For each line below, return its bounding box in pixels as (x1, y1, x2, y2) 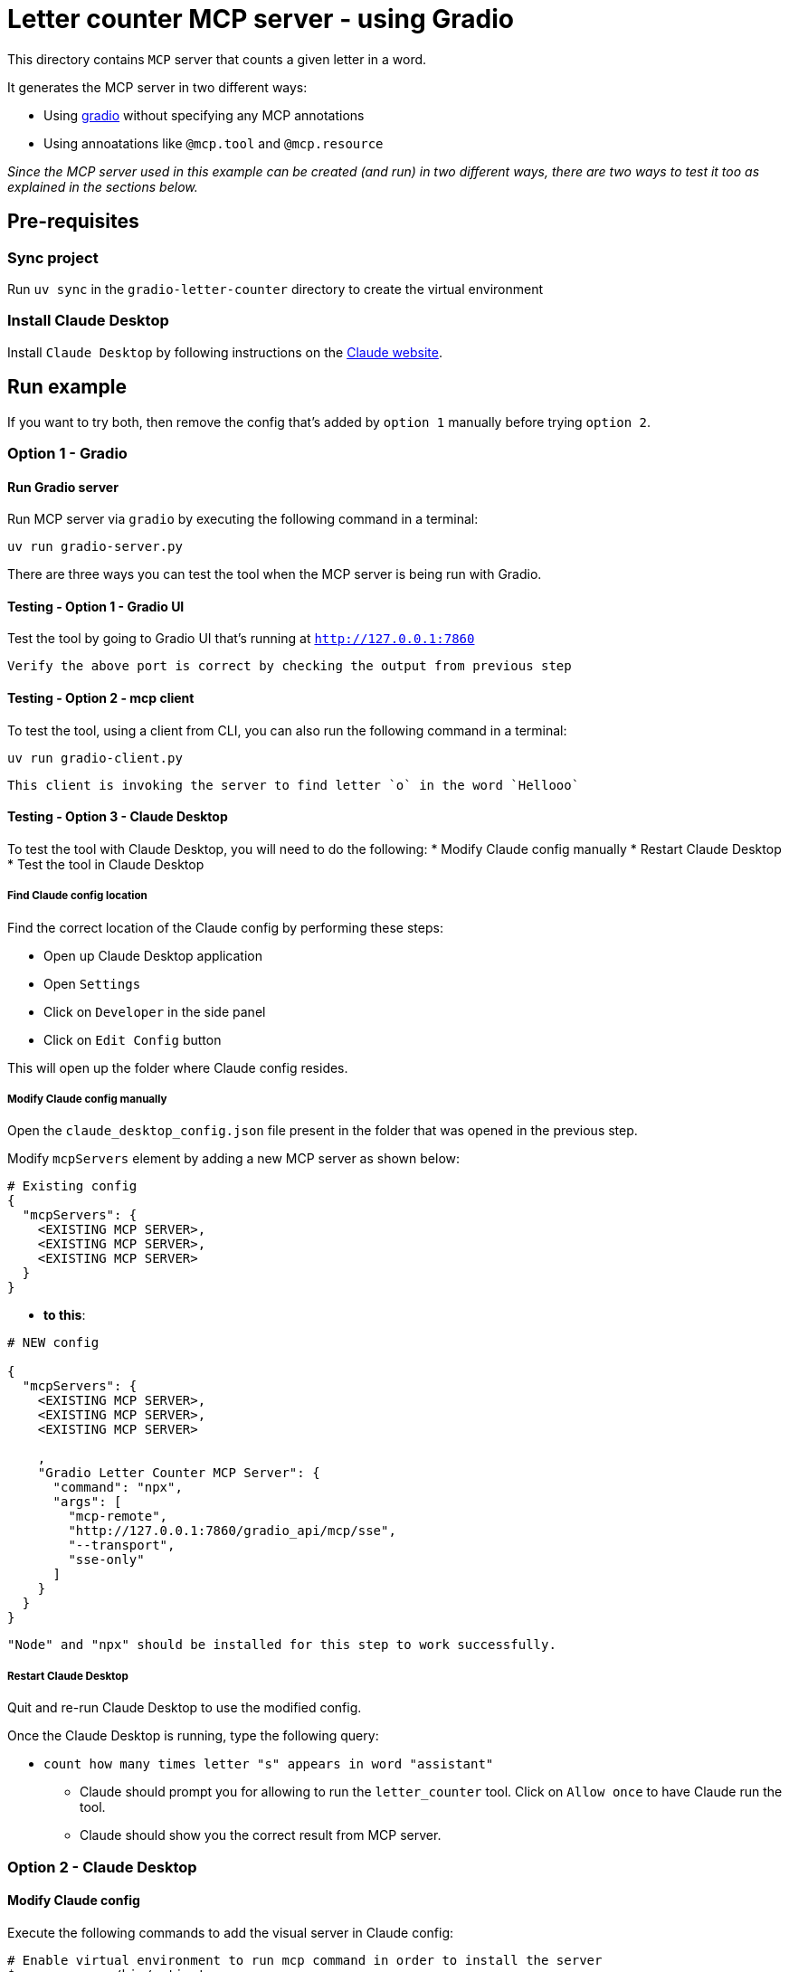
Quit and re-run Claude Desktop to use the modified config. (7, 1700, 362, 1716)
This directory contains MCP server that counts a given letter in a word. (7, 51, 427, 67)
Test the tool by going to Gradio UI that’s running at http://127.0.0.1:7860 (7, 630, 475, 647)
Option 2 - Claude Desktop (7, 1857, 197, 1876)
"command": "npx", (52, 1480, 183, 1495)
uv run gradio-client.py (7, 750, 183, 765)
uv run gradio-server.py (7, 539, 183, 555)
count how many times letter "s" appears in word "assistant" (43, 1757, 494, 1772)
